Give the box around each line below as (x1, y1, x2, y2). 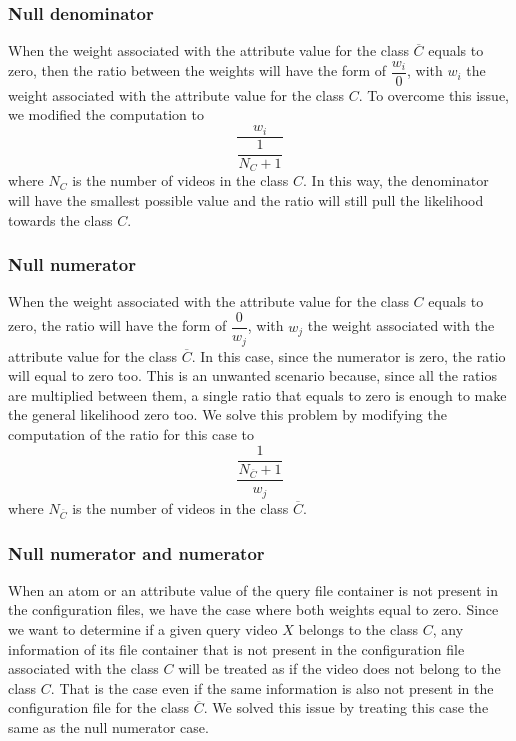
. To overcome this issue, (358, 84, 510, 105)
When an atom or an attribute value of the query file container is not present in (8, 579, 498, 600)
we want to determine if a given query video (8, 619, 278, 640)
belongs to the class (298, 619, 419, 640)
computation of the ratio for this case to (8, 423, 255, 444)
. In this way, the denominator (303, 170, 489, 191)
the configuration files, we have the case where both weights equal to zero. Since (8, 599, 499, 620)
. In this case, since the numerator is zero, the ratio (191, 345, 506, 366)
